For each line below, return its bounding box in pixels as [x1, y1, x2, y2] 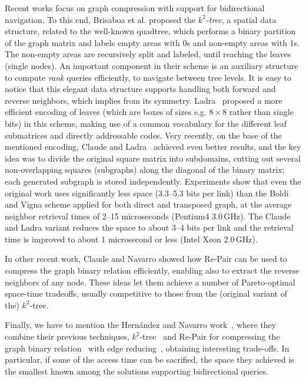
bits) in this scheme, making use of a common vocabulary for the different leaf [5, 117, 287, 129]
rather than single [229, 106, 294, 118]
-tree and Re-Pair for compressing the [139, 330, 280, 343]
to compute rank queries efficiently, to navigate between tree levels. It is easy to [5, 71, 292, 83]
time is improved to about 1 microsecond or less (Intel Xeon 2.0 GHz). [5, 232, 258, 245]
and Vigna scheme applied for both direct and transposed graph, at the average [5, 198, 292, 211]
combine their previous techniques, [5, 330, 129, 343]
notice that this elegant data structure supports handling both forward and [5, 83, 276, 95]
